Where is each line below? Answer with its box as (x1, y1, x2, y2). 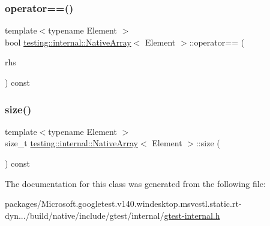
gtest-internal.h (164, 209, 220, 221)
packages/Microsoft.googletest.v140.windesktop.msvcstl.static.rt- (5, 197, 242, 210)
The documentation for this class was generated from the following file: (5, 177, 266, 189)
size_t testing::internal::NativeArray (5, 137, 138, 149)
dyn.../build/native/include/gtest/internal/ (5, 209, 164, 221)
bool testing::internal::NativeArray (5, 35, 131, 48)
